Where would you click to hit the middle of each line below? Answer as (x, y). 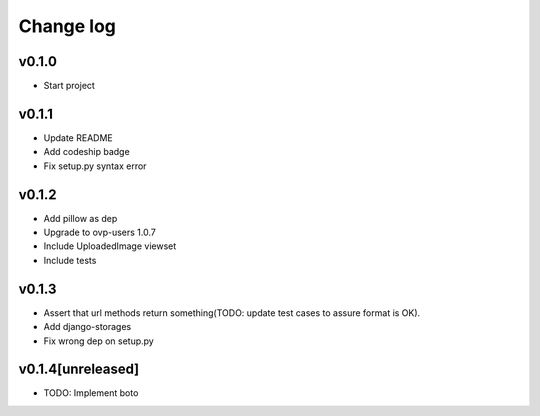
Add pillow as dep (80, 218)
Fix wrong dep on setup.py (98, 341)
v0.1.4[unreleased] (79, 369)
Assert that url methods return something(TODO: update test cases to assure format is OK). (232, 312)
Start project (69, 86)
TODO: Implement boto (91, 393)
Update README (78, 137)
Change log (67, 26)
